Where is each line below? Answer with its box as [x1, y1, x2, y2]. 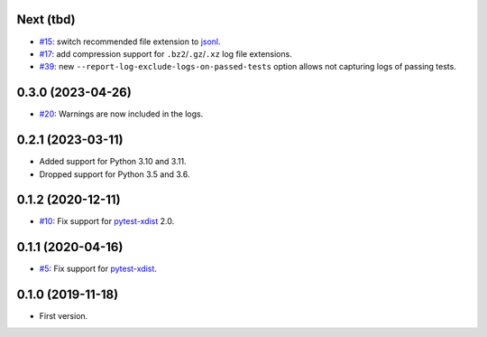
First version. [39, 311, 88, 322]
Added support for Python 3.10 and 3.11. [39, 156, 187, 167]
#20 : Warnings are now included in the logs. [39, 108, 204, 119]
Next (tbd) [16, 12, 76, 27]
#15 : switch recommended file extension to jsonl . [39, 36, 221, 47]
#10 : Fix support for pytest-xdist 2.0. [39, 216, 175, 227]
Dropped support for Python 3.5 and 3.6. [39, 168, 190, 180]
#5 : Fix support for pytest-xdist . [39, 263, 158, 275]
